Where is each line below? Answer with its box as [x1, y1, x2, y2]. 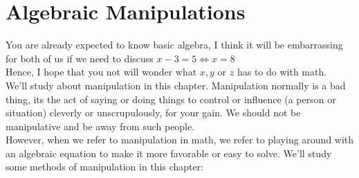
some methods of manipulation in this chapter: [6, 159, 204, 174]
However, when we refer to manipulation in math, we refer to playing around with [6, 132, 354, 147]
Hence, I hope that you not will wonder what [6, 64, 197, 79]
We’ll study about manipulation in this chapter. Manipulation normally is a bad [6, 78, 346, 92]
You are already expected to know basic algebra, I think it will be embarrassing [6, 37, 343, 52]
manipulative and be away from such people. [6, 118, 195, 133]
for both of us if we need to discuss [6, 51, 154, 65]
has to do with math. [237, 64, 327, 79]
